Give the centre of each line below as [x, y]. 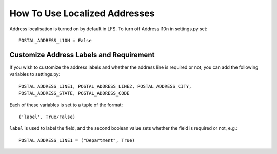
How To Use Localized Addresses [82, 13]
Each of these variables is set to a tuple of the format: [66, 105]
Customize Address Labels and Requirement [82, 55]
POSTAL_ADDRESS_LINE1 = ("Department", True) [77, 140]
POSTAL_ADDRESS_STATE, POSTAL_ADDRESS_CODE [74, 93]
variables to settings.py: [35, 74]
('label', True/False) [47, 117]
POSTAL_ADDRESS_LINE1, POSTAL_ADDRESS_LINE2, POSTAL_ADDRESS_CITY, [105, 86]
